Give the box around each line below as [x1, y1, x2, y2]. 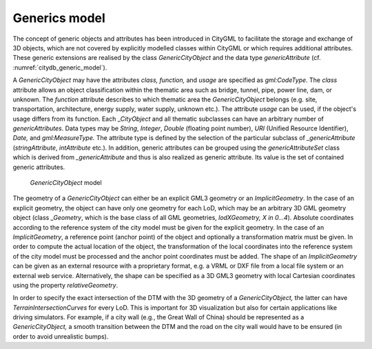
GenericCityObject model [30, 179, 103, 187]
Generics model [12, 10, 106, 26]
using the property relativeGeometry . [12, 281, 118, 289]
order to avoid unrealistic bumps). [12, 332, 109, 341]
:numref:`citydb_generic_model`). [12, 63, 107, 72]
